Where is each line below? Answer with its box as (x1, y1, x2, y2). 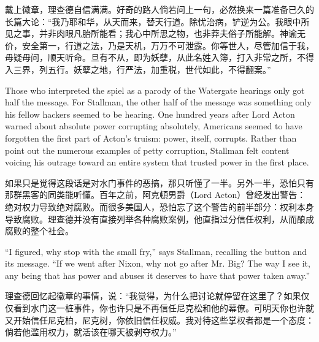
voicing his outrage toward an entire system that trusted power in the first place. (5, 156, 309, 169)
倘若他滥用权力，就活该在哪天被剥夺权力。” (5, 325, 177, 338)
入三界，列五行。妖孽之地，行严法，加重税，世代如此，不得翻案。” (5, 63, 271, 75)
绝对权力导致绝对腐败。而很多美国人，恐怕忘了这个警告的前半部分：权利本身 (5, 200, 314, 213)
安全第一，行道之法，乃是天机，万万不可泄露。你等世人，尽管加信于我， (21, 39, 314, 51)
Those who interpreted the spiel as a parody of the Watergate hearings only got (5, 83, 305, 96)
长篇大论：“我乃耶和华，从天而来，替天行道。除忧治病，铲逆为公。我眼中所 (5, 15, 310, 28)
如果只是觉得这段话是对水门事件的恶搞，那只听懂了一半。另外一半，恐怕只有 (5, 176, 314, 189)
